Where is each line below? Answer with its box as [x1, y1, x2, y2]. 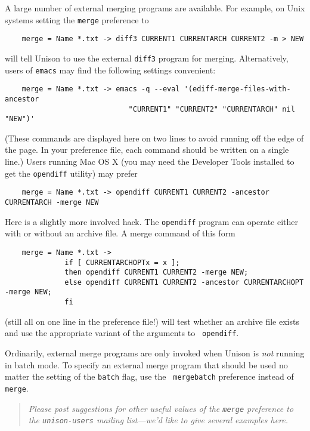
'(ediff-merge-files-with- [184, 85, 291, 94]
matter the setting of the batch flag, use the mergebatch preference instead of [5, 370, 294, 383]
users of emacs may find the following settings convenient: [5, 63, 216, 76]
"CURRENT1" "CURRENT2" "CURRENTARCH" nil [128, 104, 295, 113]
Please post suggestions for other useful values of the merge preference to [28, 402, 294, 414]
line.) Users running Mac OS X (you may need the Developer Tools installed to [5, 155, 294, 168]
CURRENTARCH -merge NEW [5, 198, 99, 207]
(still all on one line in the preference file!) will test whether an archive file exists [5, 315, 299, 327]
